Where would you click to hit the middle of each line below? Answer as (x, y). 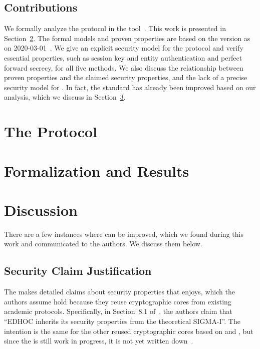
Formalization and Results (97, 170)
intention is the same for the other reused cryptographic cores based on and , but (129, 331)
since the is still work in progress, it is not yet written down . (99, 341)
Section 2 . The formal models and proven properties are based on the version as (127, 38)
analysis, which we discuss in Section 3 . (65, 97)
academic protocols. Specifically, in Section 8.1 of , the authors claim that (118, 311)
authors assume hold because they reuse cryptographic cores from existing (118, 301)
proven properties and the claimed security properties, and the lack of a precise (126, 77)
